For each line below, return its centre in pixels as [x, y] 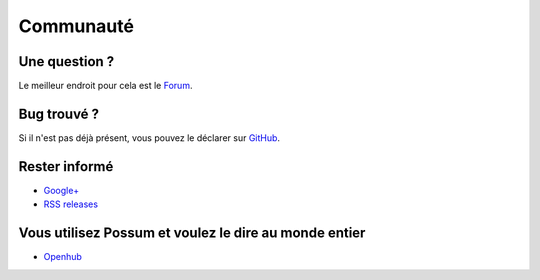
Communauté [76, 26]
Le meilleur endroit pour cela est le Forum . [105, 86]
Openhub [62, 257]
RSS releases [71, 204]
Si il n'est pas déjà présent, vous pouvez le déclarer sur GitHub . [149, 137]
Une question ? [66, 61]
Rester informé [66, 166]
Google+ [61, 190]
